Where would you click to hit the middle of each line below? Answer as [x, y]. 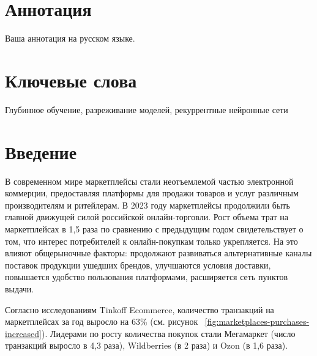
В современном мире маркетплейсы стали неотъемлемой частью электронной [149, 181]
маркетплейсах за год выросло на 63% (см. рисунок [102, 321]
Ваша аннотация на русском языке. [70, 38]
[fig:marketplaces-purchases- [257, 321]
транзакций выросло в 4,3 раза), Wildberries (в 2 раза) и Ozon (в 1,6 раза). [147, 345]
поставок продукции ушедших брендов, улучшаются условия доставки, [138, 265]
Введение [41, 151]
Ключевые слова [71, 80]
